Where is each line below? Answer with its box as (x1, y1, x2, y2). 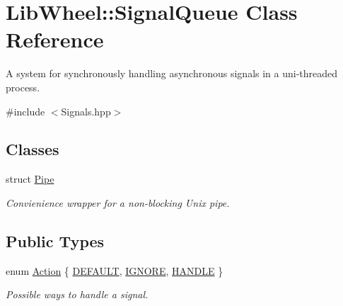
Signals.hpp (61, 103, 111, 118)
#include (6, 103, 45, 118)
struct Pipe (6, 171, 54, 186)
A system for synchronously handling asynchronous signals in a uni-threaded (6, 66, 338, 81)
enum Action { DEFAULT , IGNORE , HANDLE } (6, 263, 223, 278)
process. (6, 79, 40, 94)
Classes (6, 138, 59, 160)
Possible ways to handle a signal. (6, 287, 149, 302)
